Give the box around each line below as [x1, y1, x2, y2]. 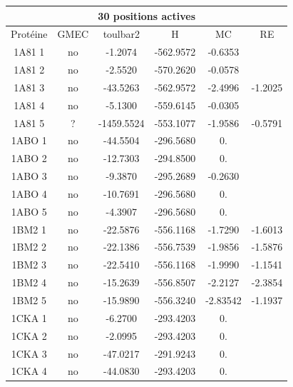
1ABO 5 [11, 203, 47, 218]
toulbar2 [103, 26, 140, 41]
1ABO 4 [11, 186, 47, 201]
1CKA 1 [11, 310, 47, 325]
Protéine [11, 26, 48, 41]
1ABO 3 [11, 169, 47, 184]
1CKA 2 [11, 328, 47, 343]
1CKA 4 [11, 363, 47, 378]
